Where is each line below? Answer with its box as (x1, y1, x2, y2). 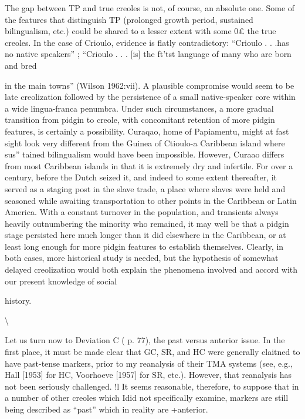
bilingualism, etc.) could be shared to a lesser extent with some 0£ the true (5, 25, 276, 37)
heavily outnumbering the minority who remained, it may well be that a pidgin (5, 217, 289, 229)
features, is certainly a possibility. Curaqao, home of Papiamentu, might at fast (5, 125, 289, 137)
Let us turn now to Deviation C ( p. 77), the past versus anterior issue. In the (5, 334, 285, 346)
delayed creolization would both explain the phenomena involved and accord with (5, 263, 298, 276)
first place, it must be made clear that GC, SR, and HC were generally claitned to (5, 346, 300, 358)
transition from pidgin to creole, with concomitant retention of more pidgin (5, 113, 275, 126)
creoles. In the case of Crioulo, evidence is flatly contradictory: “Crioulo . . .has (5, 36, 289, 48)
